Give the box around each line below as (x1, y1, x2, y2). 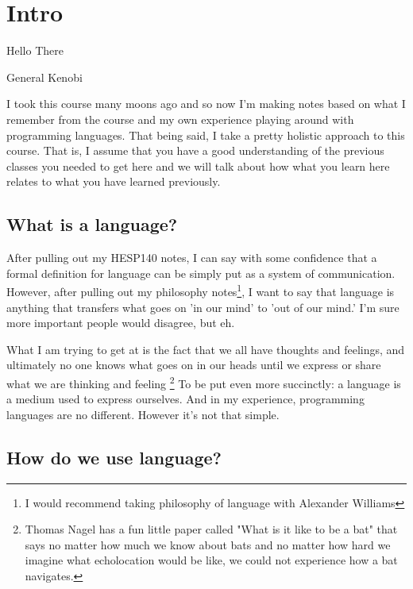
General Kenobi (6, 68, 83, 85)
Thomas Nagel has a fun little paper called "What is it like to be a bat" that (25, 521, 398, 537)
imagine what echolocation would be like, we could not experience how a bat (25, 552, 398, 568)
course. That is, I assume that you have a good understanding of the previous (6, 142, 384, 159)
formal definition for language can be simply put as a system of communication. (6, 264, 396, 281)
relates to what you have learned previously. (6, 173, 221, 190)
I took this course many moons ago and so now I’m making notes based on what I (6, 95, 406, 112)
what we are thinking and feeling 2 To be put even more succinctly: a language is (6, 372, 401, 391)
